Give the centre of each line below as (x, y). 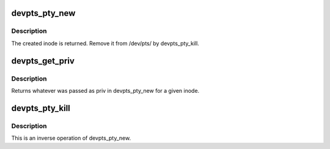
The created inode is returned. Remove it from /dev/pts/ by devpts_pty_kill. (105, 43)
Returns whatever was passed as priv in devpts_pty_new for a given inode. (105, 90)
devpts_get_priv (43, 61)
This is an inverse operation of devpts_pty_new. (71, 138)
